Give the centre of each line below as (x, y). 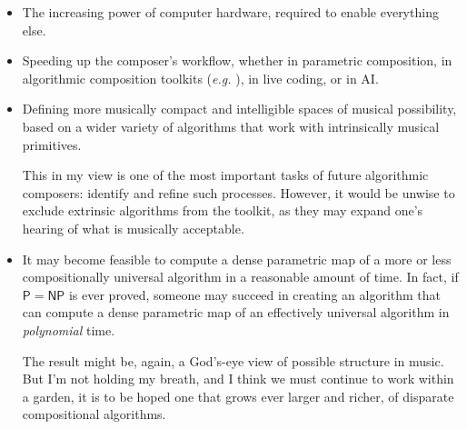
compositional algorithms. (94, 414)
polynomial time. (69, 329)
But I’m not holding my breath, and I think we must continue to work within (238, 379)
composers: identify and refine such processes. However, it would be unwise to (238, 192)
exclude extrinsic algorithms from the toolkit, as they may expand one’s (223, 210)
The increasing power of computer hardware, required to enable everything (230, 12)
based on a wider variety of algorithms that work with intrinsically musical (231, 126)
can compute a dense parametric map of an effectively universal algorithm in (236, 312)
